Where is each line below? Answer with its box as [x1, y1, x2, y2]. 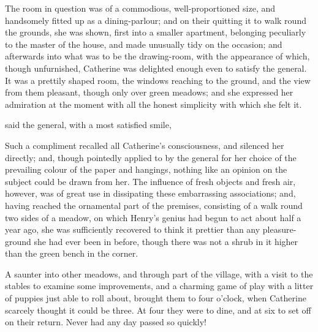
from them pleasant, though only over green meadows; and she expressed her [5, 86, 293, 99]
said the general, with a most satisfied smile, [5, 118, 172, 131]
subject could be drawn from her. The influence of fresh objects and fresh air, [5, 175, 296, 187]
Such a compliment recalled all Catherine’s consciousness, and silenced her [5, 138, 284, 151]
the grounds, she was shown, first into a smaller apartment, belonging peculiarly [5, 26, 306, 39]
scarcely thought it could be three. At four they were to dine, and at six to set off [5, 303, 311, 316]
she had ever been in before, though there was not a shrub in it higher [34, 235, 298, 247]
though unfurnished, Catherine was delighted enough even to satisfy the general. [5, 61, 307, 74]
